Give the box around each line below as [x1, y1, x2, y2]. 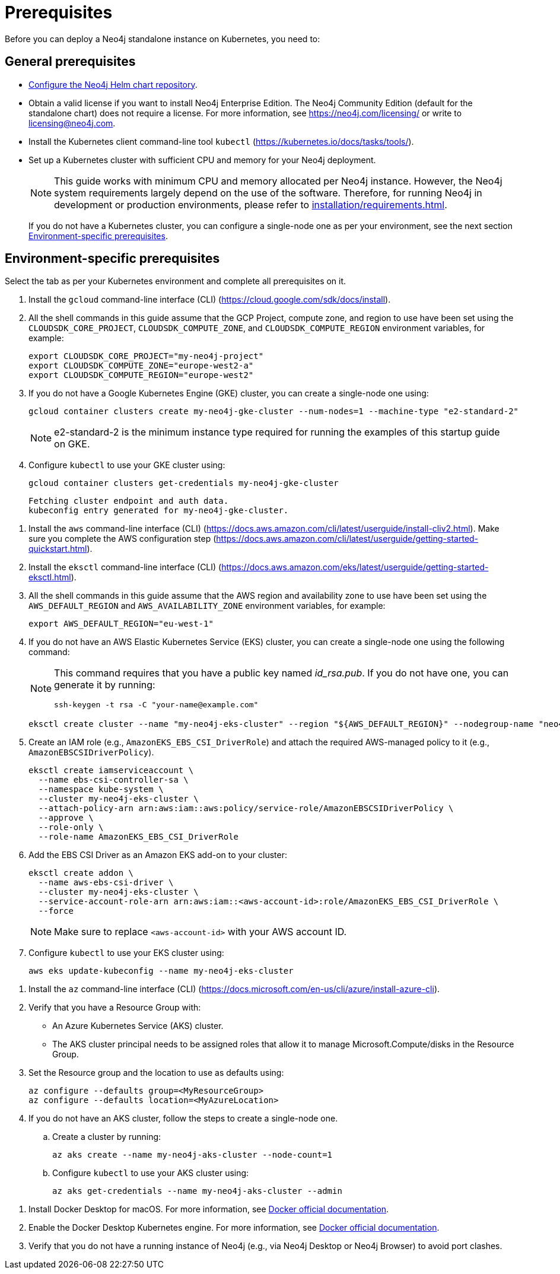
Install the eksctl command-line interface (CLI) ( [28, 562, 222, 573]
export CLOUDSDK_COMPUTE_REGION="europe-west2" [28, 370, 254, 380]
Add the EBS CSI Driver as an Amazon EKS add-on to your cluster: [28, 850, 288, 860]
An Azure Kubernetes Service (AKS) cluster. [52, 1021, 224, 1031]
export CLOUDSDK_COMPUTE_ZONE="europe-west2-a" [28, 361, 254, 371]
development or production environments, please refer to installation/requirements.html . [54, 198, 447, 211]
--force [38, 906, 74, 916]
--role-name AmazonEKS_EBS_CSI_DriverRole [38, 832, 239, 842]
